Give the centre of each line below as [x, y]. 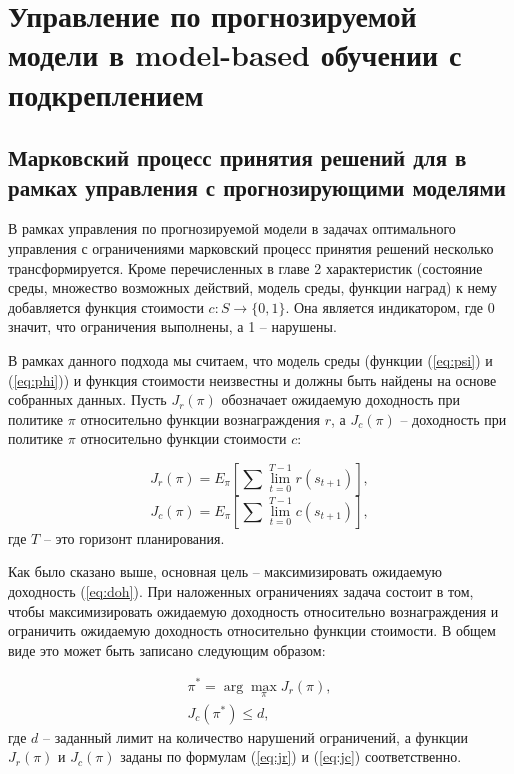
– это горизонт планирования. [134, 537]
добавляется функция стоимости [106, 306]
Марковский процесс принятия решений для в [237, 157]
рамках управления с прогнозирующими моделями [257, 186]
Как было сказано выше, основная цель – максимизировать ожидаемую [225, 571]
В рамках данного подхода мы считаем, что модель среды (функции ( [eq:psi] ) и [250, 359]
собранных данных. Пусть [87, 399]
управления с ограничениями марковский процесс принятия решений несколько [251, 247]
